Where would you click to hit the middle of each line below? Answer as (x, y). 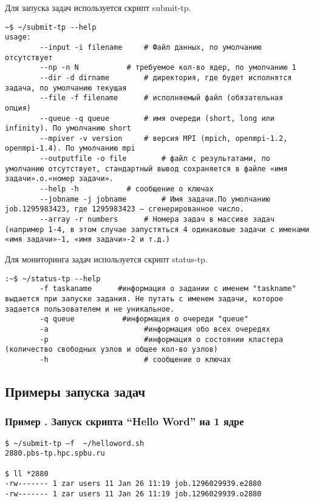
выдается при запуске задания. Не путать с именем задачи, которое (144, 299)
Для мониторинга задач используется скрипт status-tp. (106, 259)
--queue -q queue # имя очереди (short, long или (157, 118)
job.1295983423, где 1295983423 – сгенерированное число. (125, 209)
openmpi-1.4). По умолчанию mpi (70, 149)
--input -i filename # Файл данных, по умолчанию (151, 47)
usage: (18, 37)
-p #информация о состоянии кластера (162, 339)
